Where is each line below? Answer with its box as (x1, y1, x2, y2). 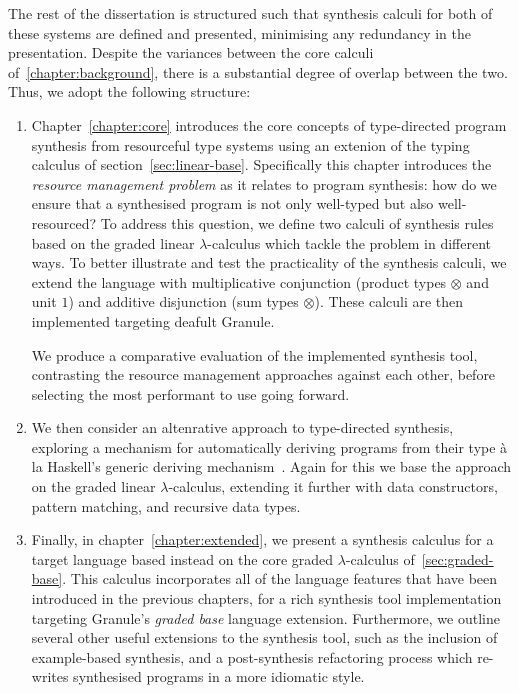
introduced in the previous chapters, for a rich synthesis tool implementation (31, 588, 502, 609)
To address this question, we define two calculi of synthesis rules (100, 212, 494, 233)
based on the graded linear (31, 232, 195, 253)
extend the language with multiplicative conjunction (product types (31, 271, 447, 292)
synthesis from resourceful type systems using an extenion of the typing (31, 134, 470, 155)
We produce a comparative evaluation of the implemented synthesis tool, (31, 344, 478, 365)
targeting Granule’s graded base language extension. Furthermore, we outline (31, 607, 500, 628)
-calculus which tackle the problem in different (207, 232, 491, 253)
